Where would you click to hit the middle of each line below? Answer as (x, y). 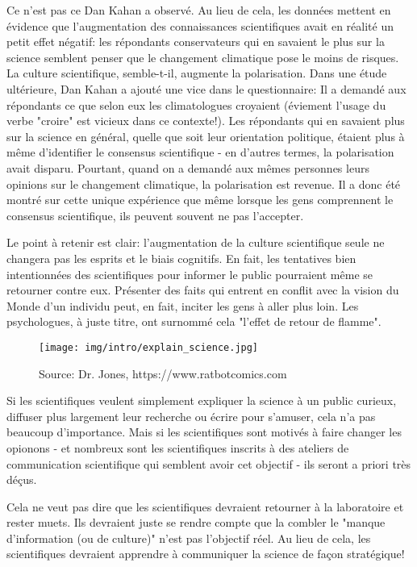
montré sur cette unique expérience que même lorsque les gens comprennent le (200, 200)
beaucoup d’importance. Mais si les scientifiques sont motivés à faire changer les (204, 432)
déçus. (22, 479)
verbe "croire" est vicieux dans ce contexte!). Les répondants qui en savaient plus (206, 121)
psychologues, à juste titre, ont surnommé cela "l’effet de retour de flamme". (194, 321)
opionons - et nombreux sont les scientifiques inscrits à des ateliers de (178, 447)
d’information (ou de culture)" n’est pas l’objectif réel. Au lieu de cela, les (189, 538)
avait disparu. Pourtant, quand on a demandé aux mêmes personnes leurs (188, 167)
